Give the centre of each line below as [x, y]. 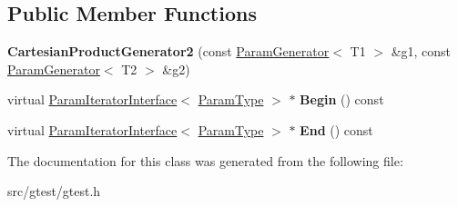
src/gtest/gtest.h [54, 191]
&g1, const [421, 51]
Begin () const [342, 99]
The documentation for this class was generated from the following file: [205, 160]
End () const [336, 129]
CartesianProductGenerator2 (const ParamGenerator [168, 51]
